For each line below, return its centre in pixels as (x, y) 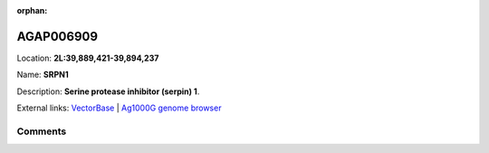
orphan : (32, 10)
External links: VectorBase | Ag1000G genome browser (119, 108)
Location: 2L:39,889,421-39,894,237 (88, 58)
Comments (42, 131)
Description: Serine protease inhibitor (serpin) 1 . (108, 91)
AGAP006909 (58, 36)
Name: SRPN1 (43, 75)
